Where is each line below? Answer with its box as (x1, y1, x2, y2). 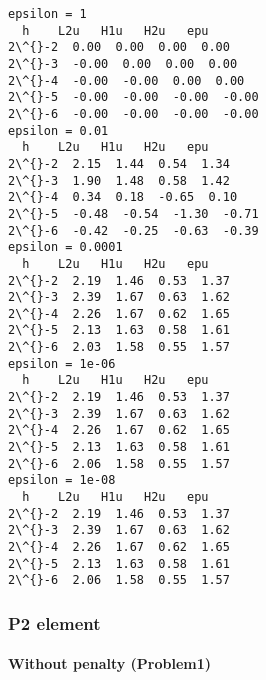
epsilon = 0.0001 (8, 240, 123, 255)
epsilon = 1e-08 (8, 473, 116, 488)
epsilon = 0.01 (8, 123, 109, 138)
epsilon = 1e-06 (8, 356, 116, 371)
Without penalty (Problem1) (8, 653, 212, 674)
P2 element (8, 610, 101, 635)
